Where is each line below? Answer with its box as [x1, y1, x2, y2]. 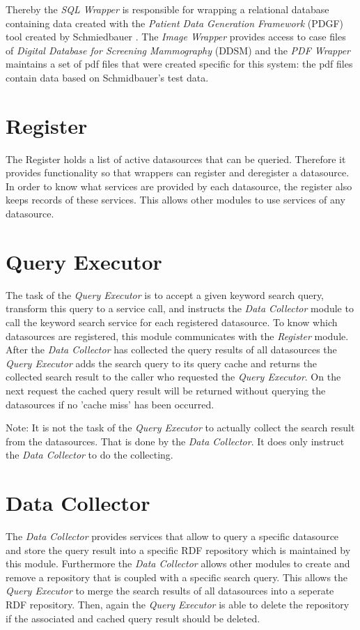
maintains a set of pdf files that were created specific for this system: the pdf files [6, 56, 353, 71]
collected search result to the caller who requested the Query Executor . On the [6, 369, 341, 384]
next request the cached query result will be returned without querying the [6, 383, 326, 397]
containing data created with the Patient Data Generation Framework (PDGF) [6, 15, 344, 30]
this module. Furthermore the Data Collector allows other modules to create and [6, 556, 350, 571]
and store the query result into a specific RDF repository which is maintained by [6, 542, 351, 557]
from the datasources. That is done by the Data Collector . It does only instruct [6, 433, 345, 448]
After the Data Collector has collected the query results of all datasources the [6, 342, 337, 357]
